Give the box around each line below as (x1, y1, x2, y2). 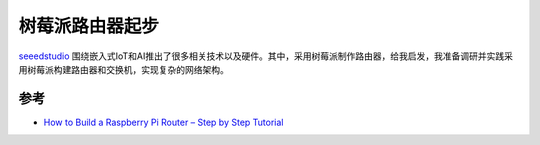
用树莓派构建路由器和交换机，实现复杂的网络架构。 (18, 63, 229, 75)
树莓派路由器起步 (18, 15, 160, 37)
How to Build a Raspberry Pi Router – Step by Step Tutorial (43, 116, 284, 128)
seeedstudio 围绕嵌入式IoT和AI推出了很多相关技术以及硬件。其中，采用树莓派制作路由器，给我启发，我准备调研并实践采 (18, 50, 514, 62)
